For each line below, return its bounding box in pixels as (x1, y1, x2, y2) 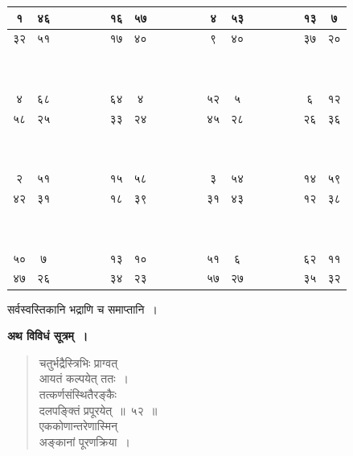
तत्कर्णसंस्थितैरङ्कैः (39, 385, 117, 402)
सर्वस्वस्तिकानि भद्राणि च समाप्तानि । (7, 300, 158, 317)
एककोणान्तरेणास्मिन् (39, 417, 117, 434)
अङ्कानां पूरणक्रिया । (39, 433, 130, 450)
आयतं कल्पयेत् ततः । (39, 370, 129, 387)
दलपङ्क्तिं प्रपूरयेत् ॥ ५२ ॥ (39, 401, 158, 418)
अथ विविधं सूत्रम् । (7, 327, 88, 344)
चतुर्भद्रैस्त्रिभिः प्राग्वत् (39, 354, 118, 371)
